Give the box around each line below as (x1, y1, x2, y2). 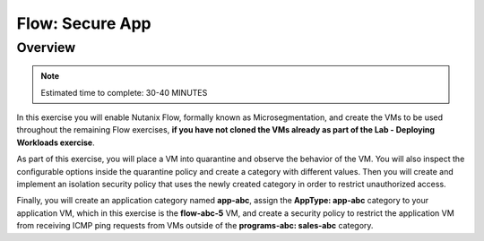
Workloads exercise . (16, 137, 95, 148)
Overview (16, 39, 76, 56)
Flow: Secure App (16, 13, 151, 33)
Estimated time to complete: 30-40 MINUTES (40, 87, 208, 98)
